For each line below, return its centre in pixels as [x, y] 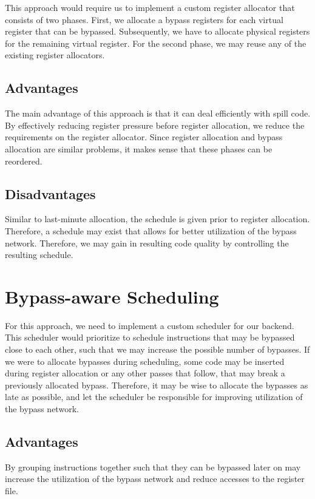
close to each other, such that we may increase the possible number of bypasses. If [157, 349]
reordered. [24, 161]
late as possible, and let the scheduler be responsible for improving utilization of [154, 397]
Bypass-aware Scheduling [112, 296]
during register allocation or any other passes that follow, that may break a [145, 373]
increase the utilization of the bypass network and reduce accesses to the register [155, 479]
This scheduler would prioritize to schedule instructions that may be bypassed [150, 337]
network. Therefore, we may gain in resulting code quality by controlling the [147, 243]
